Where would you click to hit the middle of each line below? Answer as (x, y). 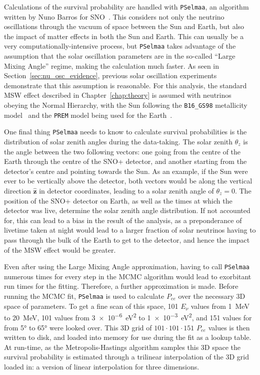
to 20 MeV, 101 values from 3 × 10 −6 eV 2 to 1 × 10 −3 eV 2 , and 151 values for (128, 317)
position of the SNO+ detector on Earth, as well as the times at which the (118, 200)
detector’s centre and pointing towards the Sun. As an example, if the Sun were (126, 171)
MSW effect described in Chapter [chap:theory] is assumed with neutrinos (118, 95)
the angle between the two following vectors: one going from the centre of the (122, 151)
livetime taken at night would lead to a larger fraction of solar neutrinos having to (130, 230)
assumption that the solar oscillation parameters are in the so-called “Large (120, 56)
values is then (229, 327)
